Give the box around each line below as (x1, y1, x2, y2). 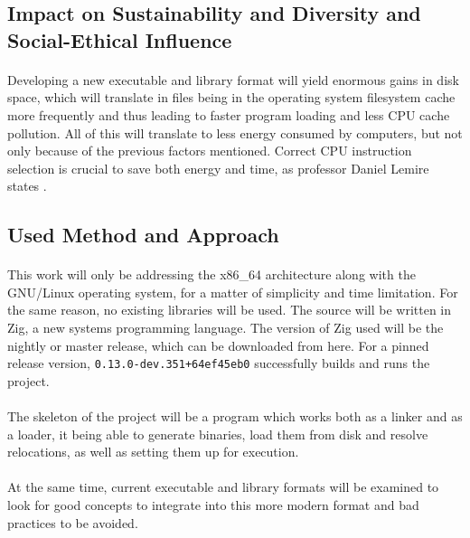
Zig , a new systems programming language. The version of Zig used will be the (7, 318, 444, 337)
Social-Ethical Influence (7, 25, 232, 53)
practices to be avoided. (7, 513, 138, 532)
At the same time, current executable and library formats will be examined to (7, 477, 439, 496)
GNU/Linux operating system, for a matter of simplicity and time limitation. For (7, 282, 458, 301)
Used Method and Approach (7, 221, 279, 249)
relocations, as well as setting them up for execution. (7, 442, 299, 461)
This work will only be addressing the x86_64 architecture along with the (7, 265, 416, 284)
